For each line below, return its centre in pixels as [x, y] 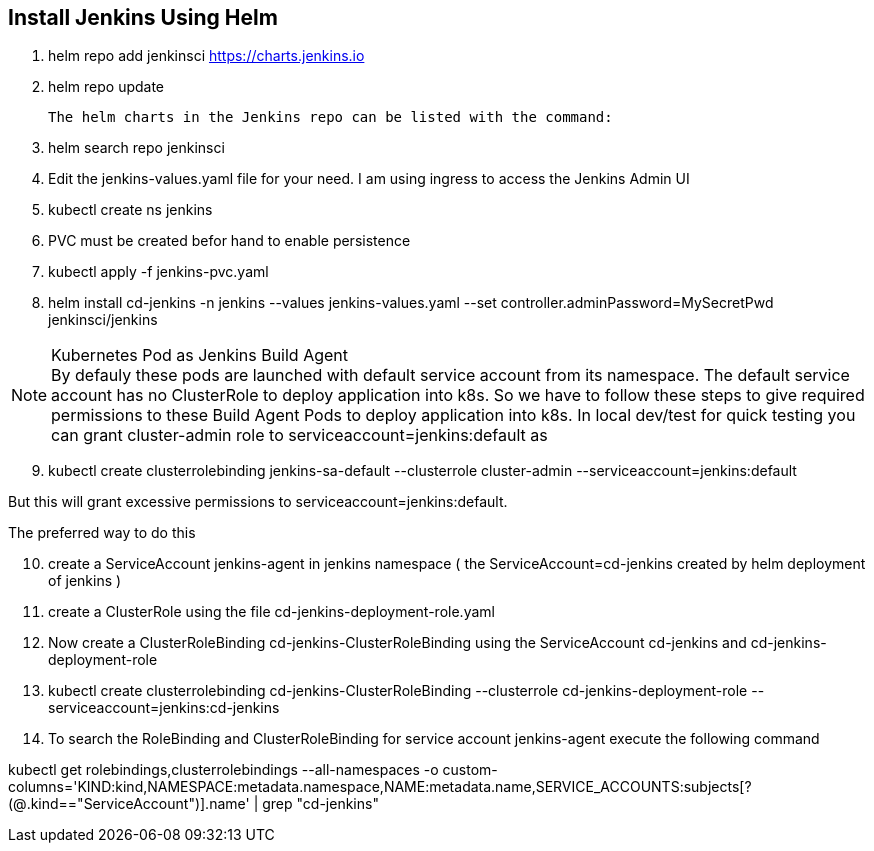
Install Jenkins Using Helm [143, 17]
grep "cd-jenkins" [320, 804]
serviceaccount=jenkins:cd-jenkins [164, 708]
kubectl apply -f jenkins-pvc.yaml [158, 272]
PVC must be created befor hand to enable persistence [229, 241]
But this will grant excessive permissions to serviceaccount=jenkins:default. [258, 502]
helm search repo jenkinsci [136, 148]
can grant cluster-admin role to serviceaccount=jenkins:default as [299, 435]
